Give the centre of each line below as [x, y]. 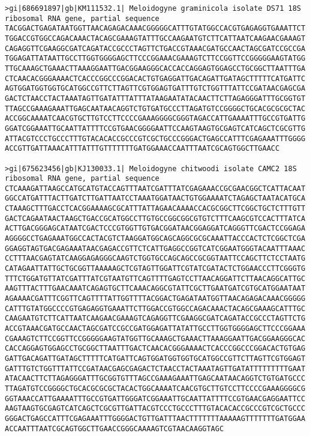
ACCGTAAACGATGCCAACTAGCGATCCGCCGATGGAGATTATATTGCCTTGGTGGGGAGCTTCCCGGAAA [155, 329]
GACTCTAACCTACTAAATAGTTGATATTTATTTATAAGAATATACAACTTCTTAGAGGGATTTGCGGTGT [155, 98]
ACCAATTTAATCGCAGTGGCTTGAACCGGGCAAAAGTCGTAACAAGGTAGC [115, 428]
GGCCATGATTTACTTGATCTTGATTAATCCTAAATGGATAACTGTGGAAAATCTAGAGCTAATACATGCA [155, 198]
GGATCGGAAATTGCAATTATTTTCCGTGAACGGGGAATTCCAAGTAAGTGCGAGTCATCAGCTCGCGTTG [155, 128]
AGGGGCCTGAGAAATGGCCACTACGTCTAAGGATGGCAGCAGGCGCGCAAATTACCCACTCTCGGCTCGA [155, 239]
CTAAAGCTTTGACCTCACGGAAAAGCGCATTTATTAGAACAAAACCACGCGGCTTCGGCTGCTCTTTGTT [155, 209]
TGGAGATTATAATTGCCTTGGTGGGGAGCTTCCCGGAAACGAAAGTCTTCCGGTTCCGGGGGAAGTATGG [155, 59]
